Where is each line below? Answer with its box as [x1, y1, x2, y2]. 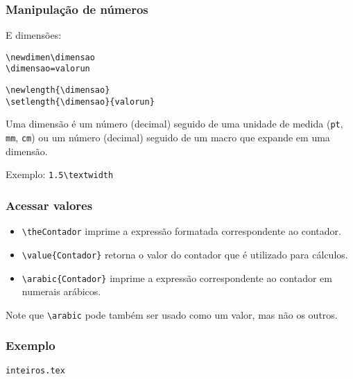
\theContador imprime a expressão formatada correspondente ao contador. [21, 224, 341, 238]
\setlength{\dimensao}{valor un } [6, 96, 155, 107]
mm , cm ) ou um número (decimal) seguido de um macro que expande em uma [6, 130, 330, 145]
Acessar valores [6, 196, 93, 213]
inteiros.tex [6, 365, 65, 376]
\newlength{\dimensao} [6, 85, 110, 96]
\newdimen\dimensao [6, 52, 95, 62]
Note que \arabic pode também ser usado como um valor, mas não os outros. [6, 307, 338, 321]
